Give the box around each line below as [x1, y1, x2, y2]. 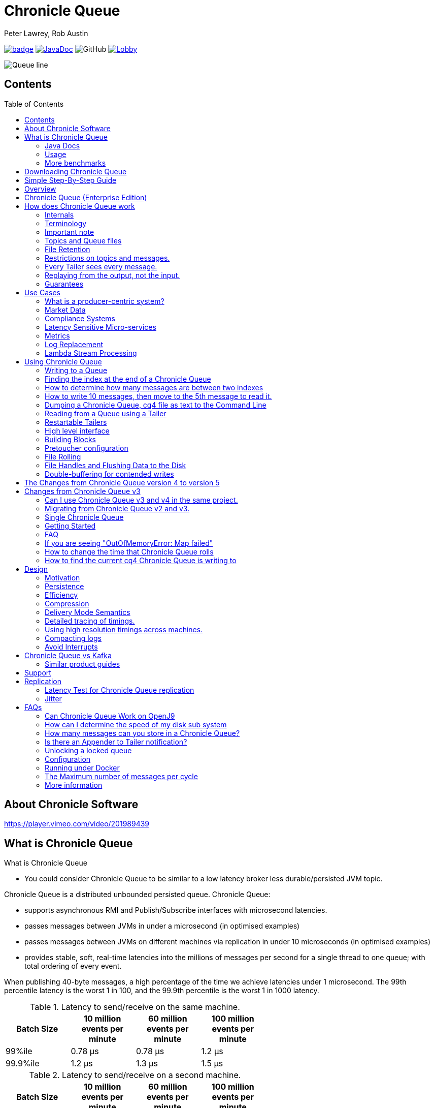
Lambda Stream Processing [45, 348, 137, 357]
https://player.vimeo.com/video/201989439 [4, 819, 150, 828]
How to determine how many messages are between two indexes [45, 383, 263, 392]
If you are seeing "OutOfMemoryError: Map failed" [45, 538, 213, 547]
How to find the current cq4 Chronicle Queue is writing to [45, 556, 237, 565]
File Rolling [45, 452, 81, 461]
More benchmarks [45, 158, 106, 167]
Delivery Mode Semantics [45, 607, 130, 617]
